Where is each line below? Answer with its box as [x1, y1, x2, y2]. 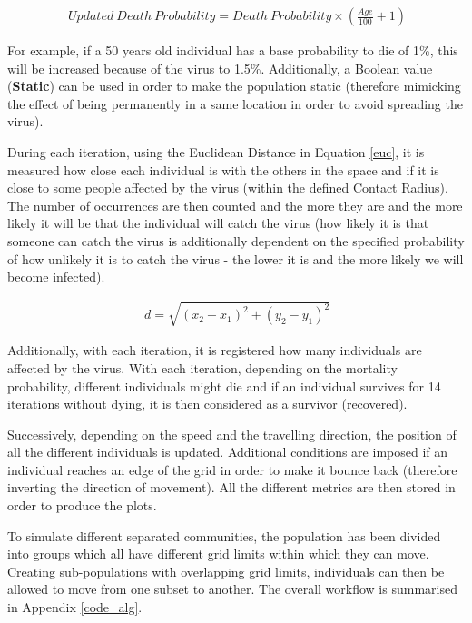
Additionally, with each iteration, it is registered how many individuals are [7, 341, 422, 360]
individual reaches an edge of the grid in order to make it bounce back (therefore [7, 460, 457, 479]
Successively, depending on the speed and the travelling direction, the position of [7, 424, 457, 443]
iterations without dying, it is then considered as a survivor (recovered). [7, 394, 408, 413]
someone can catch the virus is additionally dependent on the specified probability [7, 231, 465, 250]
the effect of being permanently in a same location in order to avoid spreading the [7, 94, 463, 113]
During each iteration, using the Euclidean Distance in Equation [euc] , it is [7, 143, 425, 161]
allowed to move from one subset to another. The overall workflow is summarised [7, 579, 457, 598]
